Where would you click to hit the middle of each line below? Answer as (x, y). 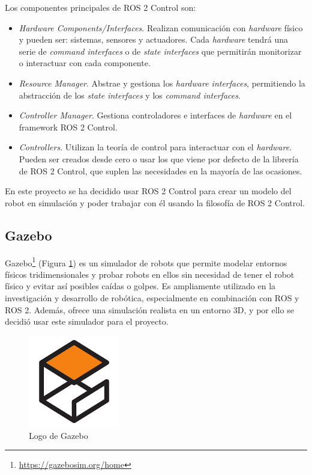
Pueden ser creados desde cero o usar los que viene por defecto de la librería (159, 158)
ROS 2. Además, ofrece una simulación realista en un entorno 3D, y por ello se (149, 309)
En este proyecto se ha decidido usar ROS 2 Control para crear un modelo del (148, 191)
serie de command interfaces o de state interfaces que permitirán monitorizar (160, 51)
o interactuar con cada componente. (85, 63)
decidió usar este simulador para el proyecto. (87, 321)
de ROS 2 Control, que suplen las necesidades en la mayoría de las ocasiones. (160, 170)
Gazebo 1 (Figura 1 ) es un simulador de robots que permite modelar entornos (146, 262)
